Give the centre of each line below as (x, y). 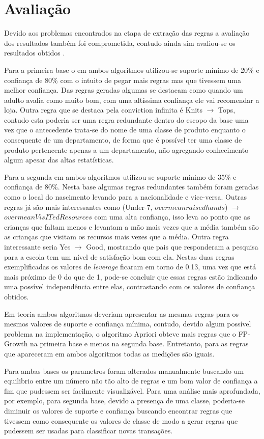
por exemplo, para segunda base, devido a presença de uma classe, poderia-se (125, 401)
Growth (16, 344)
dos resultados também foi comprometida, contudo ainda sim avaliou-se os (120, 43)
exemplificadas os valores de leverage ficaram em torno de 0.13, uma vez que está (130, 267)
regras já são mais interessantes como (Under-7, (78, 207)
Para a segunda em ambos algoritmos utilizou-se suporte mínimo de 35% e (120, 176)
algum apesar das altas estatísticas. (59, 160)
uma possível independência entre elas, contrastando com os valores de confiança (130, 286)
